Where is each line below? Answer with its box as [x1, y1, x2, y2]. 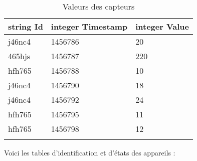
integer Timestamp [51, 21, 128, 32]
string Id [8, 21, 43, 32]
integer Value [135, 21, 189, 32]
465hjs [8, 50, 31, 62]
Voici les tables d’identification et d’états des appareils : [4, 147, 175, 157]
